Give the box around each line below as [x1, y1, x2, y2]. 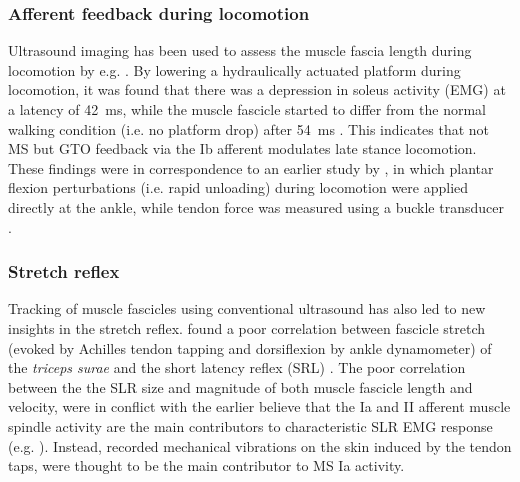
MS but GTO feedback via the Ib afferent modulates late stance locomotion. [8, 138, 477, 159]
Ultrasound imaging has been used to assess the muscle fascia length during [8, 40, 472, 61]
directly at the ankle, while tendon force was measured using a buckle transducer [8, 196, 504, 217]
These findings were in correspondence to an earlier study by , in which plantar [8, 157, 494, 178]
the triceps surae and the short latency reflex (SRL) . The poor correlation [8, 357, 466, 378]
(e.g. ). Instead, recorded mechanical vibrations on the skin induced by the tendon [8, 435, 512, 456]
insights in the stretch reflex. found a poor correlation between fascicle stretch [8, 317, 485, 338]
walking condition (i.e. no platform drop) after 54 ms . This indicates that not [8, 118, 490, 139]
